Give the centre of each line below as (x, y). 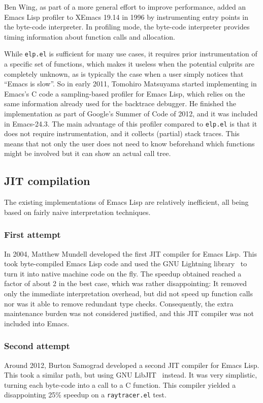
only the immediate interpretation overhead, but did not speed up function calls (128, 293)
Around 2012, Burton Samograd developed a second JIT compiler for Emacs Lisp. (132, 365)
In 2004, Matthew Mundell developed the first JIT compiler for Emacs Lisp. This (131, 253)
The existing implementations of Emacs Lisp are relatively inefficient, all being (126, 202)
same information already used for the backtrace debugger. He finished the (120, 103)
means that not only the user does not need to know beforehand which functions (129, 143)
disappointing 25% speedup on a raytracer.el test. (85, 395)
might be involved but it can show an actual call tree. (88, 153)
